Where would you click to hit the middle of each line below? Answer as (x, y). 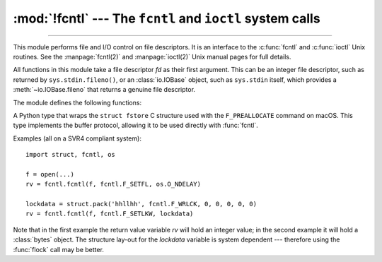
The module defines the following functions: (77, 102)
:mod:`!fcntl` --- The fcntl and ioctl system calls (167, 18)
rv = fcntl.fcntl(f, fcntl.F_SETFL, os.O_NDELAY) (114, 184)
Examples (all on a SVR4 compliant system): (77, 138)
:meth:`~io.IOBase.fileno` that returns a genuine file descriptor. (104, 90)
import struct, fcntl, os (71, 155)
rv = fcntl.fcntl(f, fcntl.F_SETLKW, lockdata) (110, 214)
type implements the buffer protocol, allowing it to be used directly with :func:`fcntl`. (135, 125)
